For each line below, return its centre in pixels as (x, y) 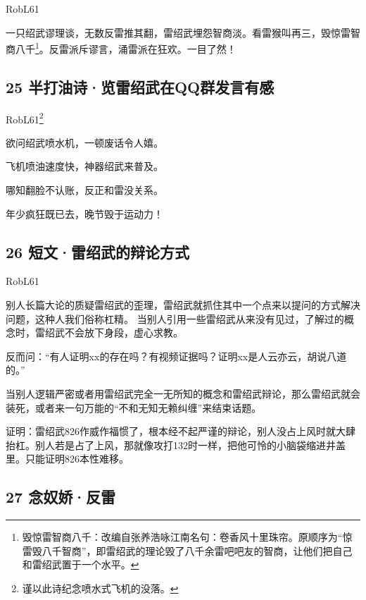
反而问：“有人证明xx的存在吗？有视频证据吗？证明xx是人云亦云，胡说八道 (176, 356)
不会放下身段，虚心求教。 (124, 332)
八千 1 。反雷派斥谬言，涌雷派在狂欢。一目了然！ (126, 48)
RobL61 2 (25, 118)
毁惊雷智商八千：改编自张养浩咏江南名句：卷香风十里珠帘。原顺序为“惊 (187, 537)
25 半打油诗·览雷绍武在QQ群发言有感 (140, 86)
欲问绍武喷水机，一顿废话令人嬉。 (84, 142)
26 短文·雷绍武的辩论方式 (97, 251)
